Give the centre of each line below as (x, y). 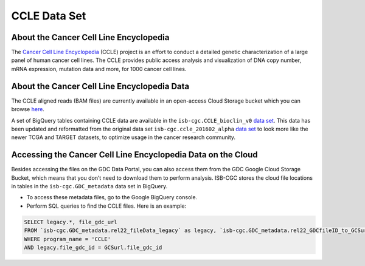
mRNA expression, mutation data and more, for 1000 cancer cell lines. (99, 69)
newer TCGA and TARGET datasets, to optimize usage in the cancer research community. (123, 137)
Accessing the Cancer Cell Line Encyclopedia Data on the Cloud (134, 155)
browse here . (28, 109)
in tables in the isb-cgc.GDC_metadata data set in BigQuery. (89, 186)
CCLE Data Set (49, 16)
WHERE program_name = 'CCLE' (68, 239)
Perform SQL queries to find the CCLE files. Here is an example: (106, 206)
